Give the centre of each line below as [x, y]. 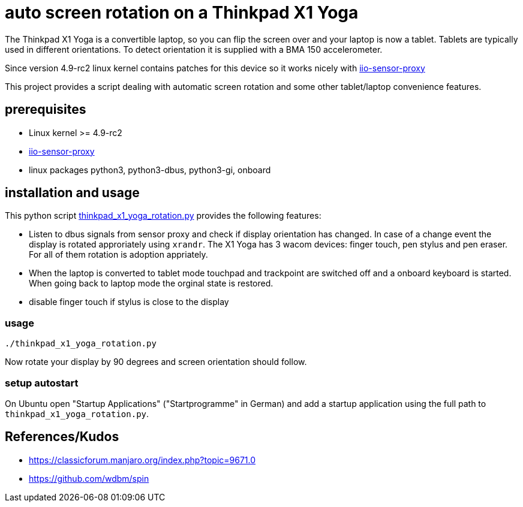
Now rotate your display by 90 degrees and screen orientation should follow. [156, 362]
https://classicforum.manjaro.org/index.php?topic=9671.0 [142, 460]
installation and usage [72, 193]
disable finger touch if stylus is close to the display [129, 302]
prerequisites [46, 110]
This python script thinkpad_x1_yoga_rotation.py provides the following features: [163, 216]
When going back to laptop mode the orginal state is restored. [151, 283]
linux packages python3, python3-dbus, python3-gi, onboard [150, 170]
